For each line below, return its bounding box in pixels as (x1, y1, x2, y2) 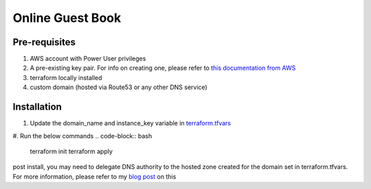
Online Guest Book (12, 10, 122, 25)
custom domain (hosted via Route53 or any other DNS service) (30, 83, 207, 92)
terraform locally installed (30, 73, 102, 81)
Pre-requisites (12, 36, 76, 48)
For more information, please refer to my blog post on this (12, 172, 177, 181)
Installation (12, 101, 62, 113)
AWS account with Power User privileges (30, 55, 146, 63)
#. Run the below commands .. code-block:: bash (12, 131, 153, 140)
